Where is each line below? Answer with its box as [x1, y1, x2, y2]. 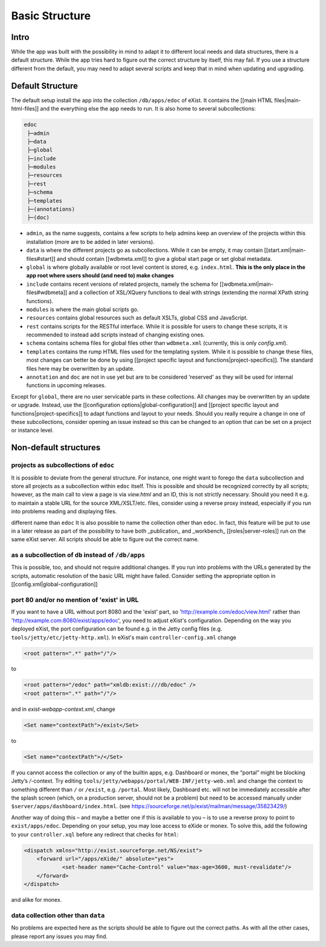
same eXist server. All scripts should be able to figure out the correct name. [11, 536, 199, 543]
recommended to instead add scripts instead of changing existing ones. [26, 331, 205, 338]
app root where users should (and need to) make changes [26, 272, 174, 279]
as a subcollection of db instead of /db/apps [11, 551, 145, 559]
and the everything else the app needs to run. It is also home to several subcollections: [40, 105, 256, 112]
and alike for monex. [11, 896, 62, 904]
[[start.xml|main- [264, 246, 306, 254]
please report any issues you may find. [11, 933, 108, 940]
